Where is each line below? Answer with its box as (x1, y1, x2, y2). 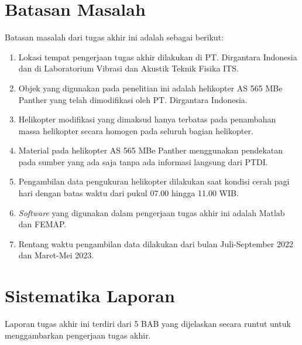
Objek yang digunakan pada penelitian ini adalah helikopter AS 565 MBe (18, 81, 283, 94)
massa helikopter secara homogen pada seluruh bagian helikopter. (18, 124, 253, 136)
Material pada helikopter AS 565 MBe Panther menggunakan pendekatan (18, 144, 283, 156)
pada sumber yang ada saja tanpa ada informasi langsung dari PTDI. (18, 155, 268, 168)
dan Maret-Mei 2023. (18, 249, 94, 261)
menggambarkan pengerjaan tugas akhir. (5, 329, 151, 341)
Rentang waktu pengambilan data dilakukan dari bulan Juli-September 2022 (18, 237, 293, 250)
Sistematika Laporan (5, 283, 175, 308)
